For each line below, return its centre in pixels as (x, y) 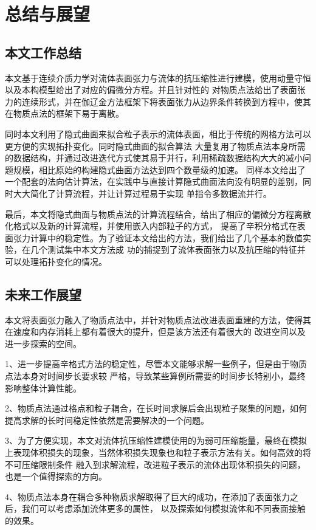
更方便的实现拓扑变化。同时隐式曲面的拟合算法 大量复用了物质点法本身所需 (155, 146)
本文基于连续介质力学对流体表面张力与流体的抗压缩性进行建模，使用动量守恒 (158, 77)
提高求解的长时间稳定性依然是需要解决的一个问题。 (107, 420)
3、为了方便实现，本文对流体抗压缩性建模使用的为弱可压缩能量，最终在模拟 (156, 440)
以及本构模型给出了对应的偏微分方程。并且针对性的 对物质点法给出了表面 (151, 90)
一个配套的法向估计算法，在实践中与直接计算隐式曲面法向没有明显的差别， (154, 181)
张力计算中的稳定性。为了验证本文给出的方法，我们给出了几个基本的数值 (158, 237)
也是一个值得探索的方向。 (56, 476)
